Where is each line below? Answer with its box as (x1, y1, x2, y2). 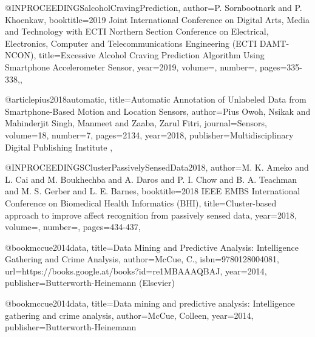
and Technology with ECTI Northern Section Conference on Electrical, (5, 25, 269, 38)
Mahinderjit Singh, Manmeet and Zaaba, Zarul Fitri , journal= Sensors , (5, 117, 267, 129)
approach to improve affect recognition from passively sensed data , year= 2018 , (5, 208, 297, 221)
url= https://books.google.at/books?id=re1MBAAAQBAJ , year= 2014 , (5, 264, 267, 277)
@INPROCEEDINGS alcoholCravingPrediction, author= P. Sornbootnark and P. (5, 1, 302, 13)
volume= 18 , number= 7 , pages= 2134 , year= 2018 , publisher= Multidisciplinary (5, 128, 294, 141)
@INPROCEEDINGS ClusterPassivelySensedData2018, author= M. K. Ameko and (5, 161, 309, 174)
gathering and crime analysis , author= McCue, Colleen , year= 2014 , (5, 308, 254, 321)
